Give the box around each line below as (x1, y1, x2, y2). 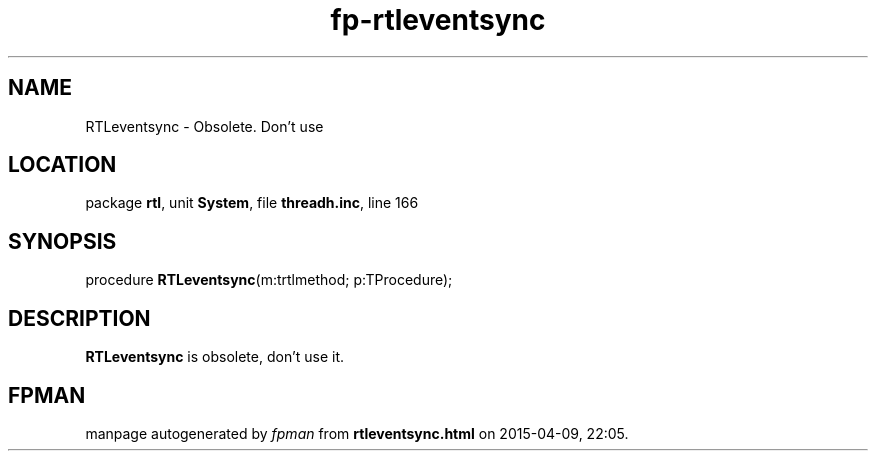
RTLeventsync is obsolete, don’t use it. (85, 348, 345, 366)
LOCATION (8, 152, 117, 178)
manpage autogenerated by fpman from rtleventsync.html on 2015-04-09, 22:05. (85, 424, 629, 442)
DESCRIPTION (8, 305, 151, 331)
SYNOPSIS (8, 228, 117, 254)
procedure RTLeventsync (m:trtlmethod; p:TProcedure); (85, 271, 453, 289)
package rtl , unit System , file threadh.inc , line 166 (85, 194, 419, 212)
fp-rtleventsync (330, 3, 546, 37)
